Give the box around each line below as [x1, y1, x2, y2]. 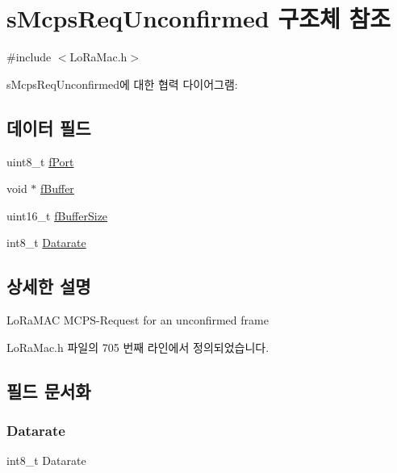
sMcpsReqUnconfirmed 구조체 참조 [6, 2, 391, 35]
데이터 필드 [6, 115, 91, 140]
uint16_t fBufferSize [6, 207, 108, 224]
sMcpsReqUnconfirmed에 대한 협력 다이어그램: [6, 75, 238, 92]
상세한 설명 [6, 274, 91, 299]
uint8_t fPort [6, 153, 74, 170]
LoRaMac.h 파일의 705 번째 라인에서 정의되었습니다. [6, 338, 270, 355]
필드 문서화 [6, 378, 91, 403]
